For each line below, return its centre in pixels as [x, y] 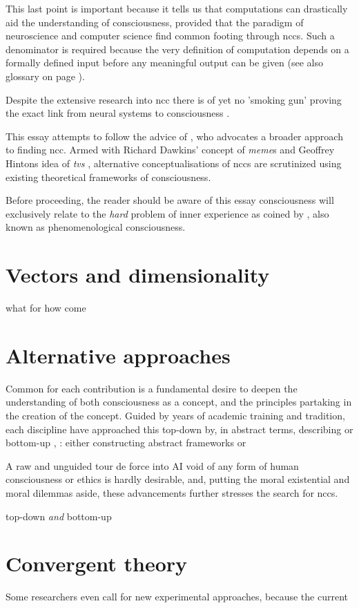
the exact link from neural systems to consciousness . [118, 113]
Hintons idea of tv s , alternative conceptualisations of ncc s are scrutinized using [174, 163]
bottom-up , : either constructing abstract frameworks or [126, 443]
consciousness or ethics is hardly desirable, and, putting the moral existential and [178, 479]
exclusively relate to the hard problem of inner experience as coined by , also [167, 213]
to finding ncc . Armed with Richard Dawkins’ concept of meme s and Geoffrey [170, 150]
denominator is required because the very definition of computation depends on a [177, 49]
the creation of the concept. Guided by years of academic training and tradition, [175, 415]
